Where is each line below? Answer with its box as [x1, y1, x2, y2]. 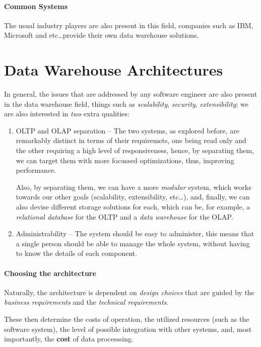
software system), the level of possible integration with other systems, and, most [4, 323, 252, 334]
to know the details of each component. [16, 248, 138, 258]
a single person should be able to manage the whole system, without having [16, 238, 250, 248]
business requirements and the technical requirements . [4, 297, 169, 307]
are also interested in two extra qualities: [4, 108, 129, 119]
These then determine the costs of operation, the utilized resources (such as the [4, 314, 249, 324]
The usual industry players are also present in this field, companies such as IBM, [4, 20, 253, 30]
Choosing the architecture [4, 267, 96, 278]
